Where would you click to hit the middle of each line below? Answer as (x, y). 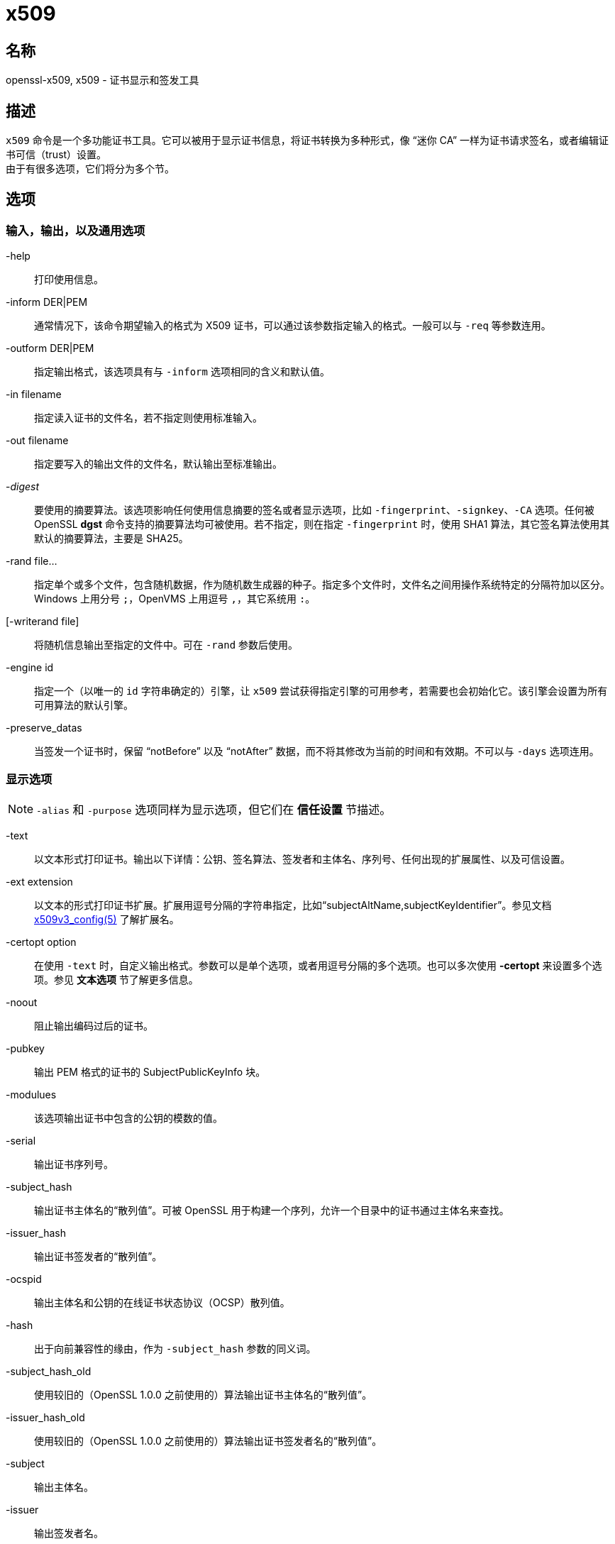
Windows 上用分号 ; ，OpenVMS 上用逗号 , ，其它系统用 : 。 (175, 599)
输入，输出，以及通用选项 (76, 230)
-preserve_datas (44, 728)
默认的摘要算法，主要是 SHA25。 (111, 539)
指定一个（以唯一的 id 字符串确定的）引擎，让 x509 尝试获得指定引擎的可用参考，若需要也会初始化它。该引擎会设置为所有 (321, 691)
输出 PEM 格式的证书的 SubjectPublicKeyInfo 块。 (150, 1071)
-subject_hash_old (49, 1371)
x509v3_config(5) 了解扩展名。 (107, 919)
